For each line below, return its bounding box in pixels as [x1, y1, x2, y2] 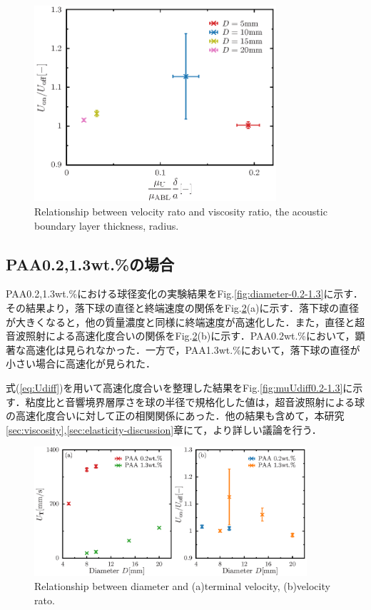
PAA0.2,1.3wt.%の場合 [6, 253, 175, 275]
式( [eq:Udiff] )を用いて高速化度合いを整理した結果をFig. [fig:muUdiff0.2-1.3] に [6, 380, 353, 395]
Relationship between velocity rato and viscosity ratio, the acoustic [34, 204, 327, 219]
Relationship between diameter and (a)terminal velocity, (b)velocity [34, 579, 330, 594]
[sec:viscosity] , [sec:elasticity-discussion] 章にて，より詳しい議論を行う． [6, 422, 322, 437]
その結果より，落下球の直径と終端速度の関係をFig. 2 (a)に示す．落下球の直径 [6, 300, 360, 315]
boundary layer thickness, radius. [34, 218, 179, 233]
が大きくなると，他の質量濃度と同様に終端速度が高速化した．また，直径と [6, 314, 355, 329]
